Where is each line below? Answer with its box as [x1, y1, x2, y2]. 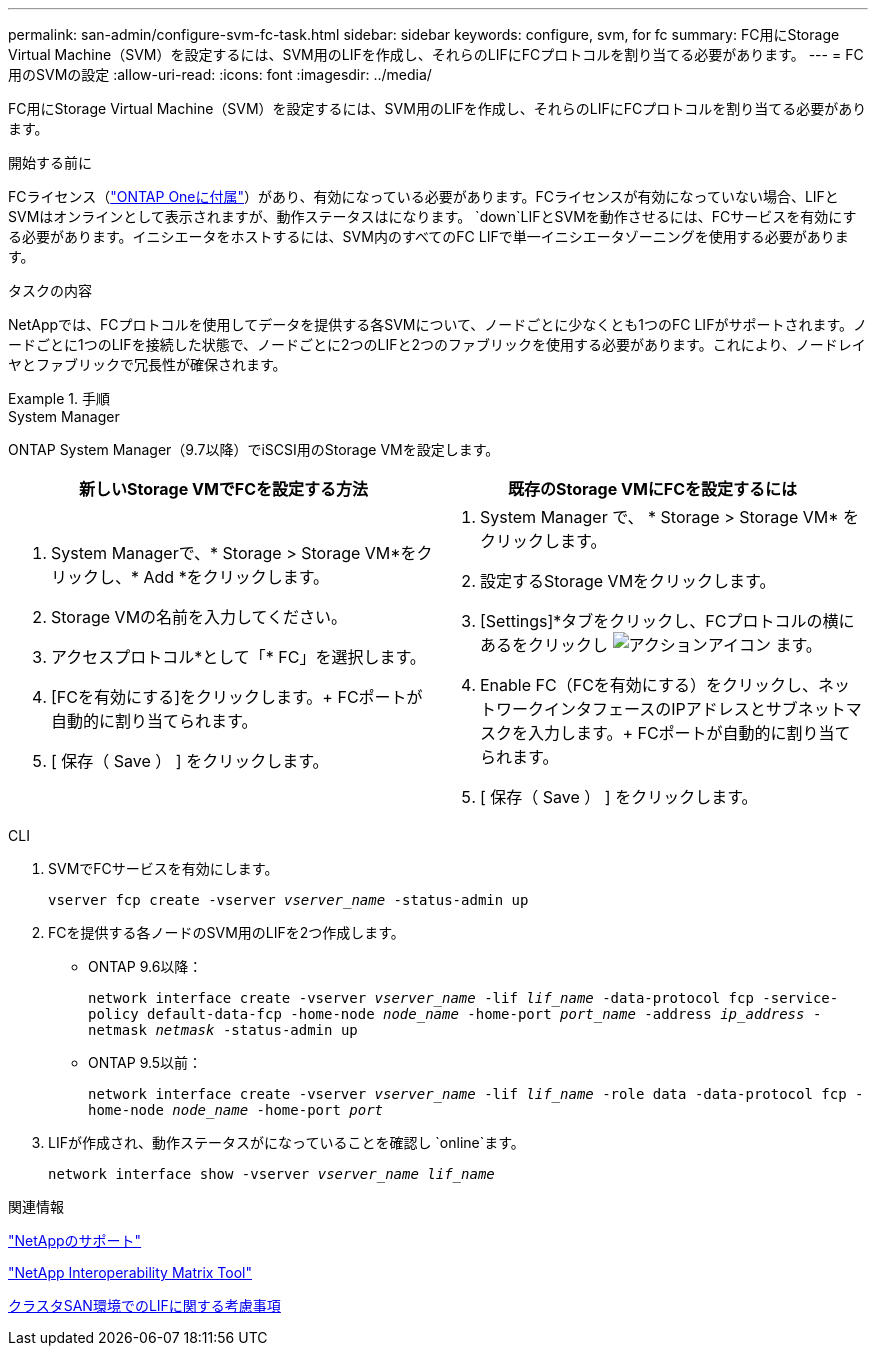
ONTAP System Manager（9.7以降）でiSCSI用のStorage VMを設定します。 [8, 441, 500, 458]
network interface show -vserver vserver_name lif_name [48, 1166, 495, 1182]
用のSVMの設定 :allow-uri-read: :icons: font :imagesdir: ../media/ [8, 66, 432, 83]
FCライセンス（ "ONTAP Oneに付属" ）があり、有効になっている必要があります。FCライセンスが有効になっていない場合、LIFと [8, 188, 839, 205]
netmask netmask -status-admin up [88, 1022, 358, 1038]
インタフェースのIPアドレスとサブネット [544, 699, 846, 719]
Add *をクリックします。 [143, 567, 330, 587]
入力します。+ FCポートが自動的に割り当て [528, 723, 851, 743]
